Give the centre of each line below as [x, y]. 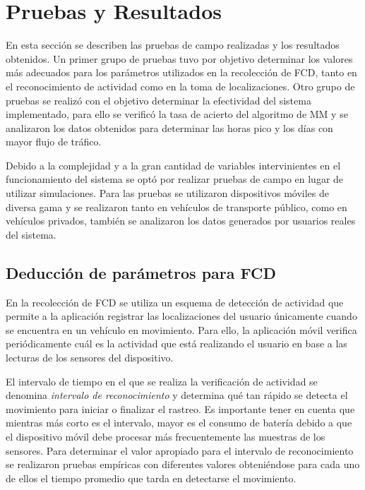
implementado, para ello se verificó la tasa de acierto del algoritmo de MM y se [177, 114]
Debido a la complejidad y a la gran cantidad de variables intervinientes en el [173, 165]
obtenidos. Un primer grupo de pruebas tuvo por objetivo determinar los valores [179, 58]
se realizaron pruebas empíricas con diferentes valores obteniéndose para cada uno [183, 464]
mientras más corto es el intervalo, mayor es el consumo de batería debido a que [179, 423]
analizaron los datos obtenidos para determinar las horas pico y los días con [169, 127]
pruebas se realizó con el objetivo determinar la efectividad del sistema [158, 100]
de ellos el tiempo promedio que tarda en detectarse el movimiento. [151, 478]
